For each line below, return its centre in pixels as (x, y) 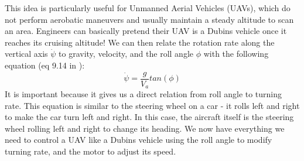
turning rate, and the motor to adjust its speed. (90, 151)
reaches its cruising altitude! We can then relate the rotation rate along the (140, 42)
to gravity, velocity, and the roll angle (126, 54)
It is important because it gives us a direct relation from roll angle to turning (144, 94)
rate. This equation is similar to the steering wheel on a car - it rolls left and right (152, 105)
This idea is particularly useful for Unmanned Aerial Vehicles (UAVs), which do (148, 8)
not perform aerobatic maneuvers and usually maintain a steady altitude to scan (149, 19)
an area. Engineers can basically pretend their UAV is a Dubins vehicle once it (146, 31)
